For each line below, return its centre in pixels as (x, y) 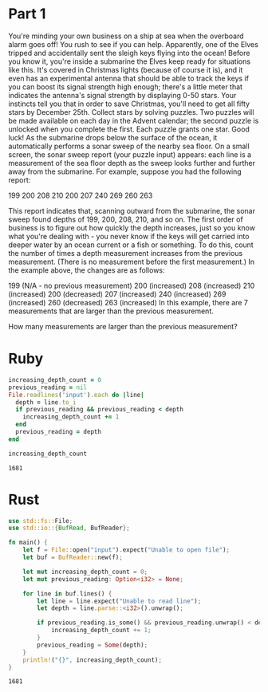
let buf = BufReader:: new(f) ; (73, 558)
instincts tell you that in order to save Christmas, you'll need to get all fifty (129, 104)
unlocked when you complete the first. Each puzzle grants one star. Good (129, 129)
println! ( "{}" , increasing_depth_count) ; (92, 660)
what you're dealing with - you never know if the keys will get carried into (129, 236)
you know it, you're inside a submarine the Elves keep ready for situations (130, 61)
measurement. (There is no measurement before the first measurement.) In (132, 261)
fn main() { (28, 543)
